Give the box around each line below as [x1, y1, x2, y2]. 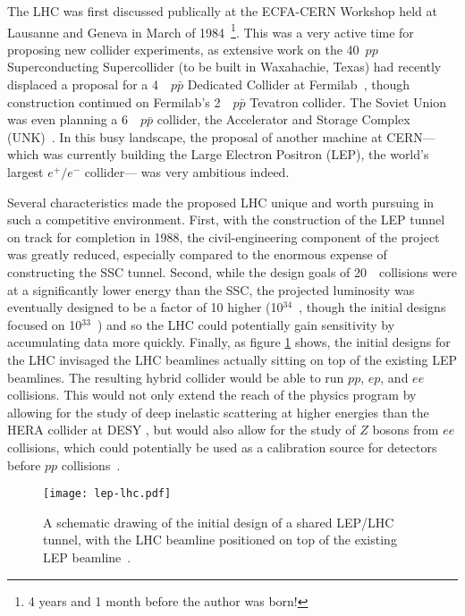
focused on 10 [7, 315, 82, 333]
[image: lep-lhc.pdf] [43, 487, 172, 501]
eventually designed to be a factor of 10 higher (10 [7, 298, 283, 316]
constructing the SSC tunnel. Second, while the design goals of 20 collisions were [7, 262, 457, 281]
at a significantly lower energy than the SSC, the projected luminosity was [7, 280, 415, 299]
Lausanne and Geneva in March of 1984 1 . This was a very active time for [7, 20, 414, 41]
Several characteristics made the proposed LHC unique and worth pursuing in [7, 192, 435, 211]
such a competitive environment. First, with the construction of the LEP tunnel [7, 210, 445, 229]
